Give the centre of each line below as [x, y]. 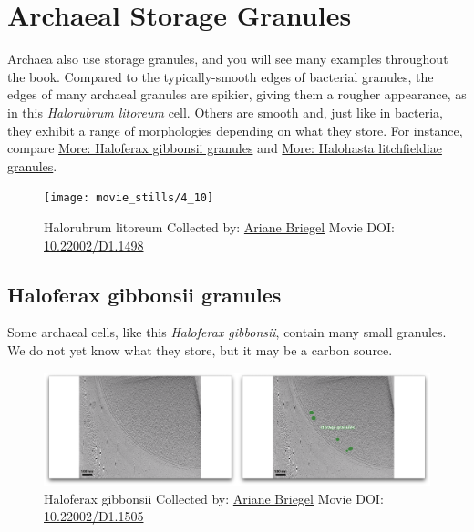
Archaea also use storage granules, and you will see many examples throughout [228, 59]
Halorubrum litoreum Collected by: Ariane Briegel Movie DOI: [219, 226]
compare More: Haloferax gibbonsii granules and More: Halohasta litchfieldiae [225, 148]
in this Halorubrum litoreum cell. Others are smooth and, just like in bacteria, [225, 112]
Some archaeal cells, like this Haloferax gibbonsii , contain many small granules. [227, 332]
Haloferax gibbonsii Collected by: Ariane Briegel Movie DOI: [214, 498]
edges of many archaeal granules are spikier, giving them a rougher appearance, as [237, 94]
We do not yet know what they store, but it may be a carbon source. [200, 349]
